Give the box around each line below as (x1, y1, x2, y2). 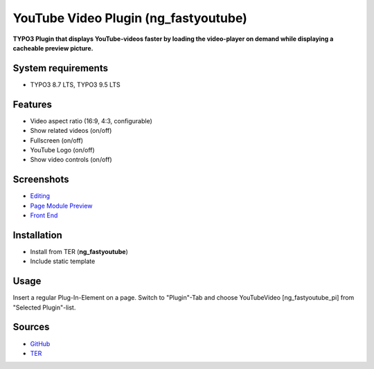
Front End (30, 211, 58, 219)
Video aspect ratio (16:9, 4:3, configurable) (30, 116, 152, 125)
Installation (12, 229, 62, 241)
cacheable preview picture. (12, 44, 93, 52)
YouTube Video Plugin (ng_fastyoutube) (12, 10, 247, 26)
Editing (30, 192, 51, 200)
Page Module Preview (30, 201, 93, 210)
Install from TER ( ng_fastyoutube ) (30, 247, 128, 255)
